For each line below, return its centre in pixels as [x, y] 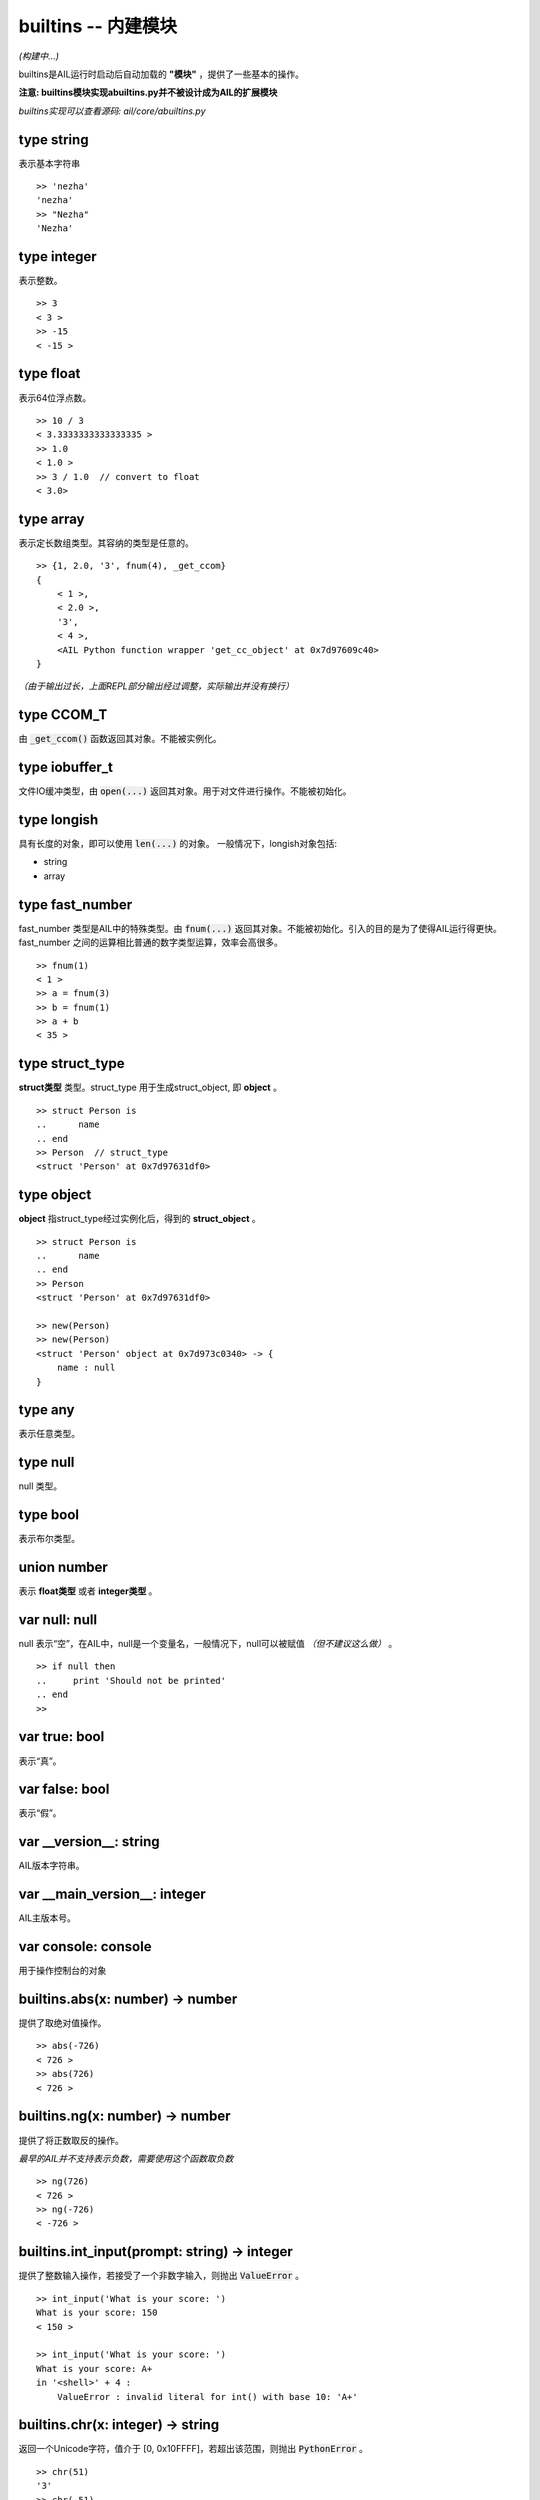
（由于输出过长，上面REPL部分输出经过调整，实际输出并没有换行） [156, 686]
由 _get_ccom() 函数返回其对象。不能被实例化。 [120, 739]
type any [46, 1410]
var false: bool [64, 1789]
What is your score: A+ [94, 2368]
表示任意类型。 [49, 1434]
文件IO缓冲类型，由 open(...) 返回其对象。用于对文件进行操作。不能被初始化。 [185, 791]
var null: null [58, 1619]
